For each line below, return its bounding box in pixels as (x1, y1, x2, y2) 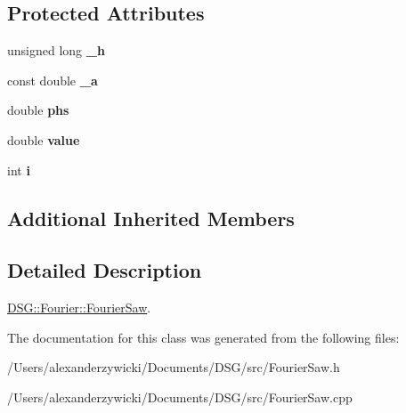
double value (7, 130, 80, 149)
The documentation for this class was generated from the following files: (7, 328, 400, 346)
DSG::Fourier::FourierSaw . (7, 298, 151, 317)
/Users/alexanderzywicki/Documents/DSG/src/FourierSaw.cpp (7, 387, 353, 406)
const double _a (7, 70, 98, 89)
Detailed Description (7, 256, 202, 284)
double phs (7, 101, 69, 119)
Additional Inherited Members (7, 204, 295, 231)
